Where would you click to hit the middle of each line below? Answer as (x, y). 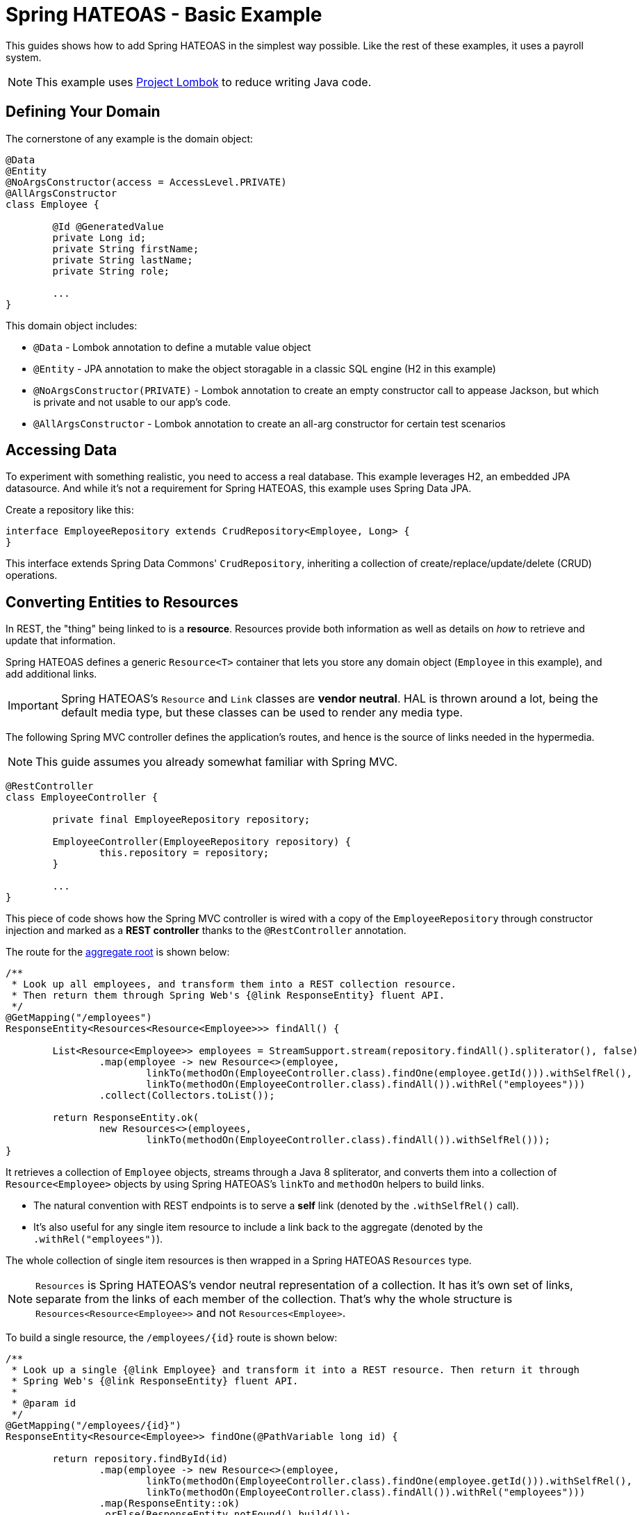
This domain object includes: (72, 325)
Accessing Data (61, 450)
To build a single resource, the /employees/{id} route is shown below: (172, 1338)
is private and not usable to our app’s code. (132, 402)
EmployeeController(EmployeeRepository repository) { (202, 842)
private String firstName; (126, 248)
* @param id (44, 1403)
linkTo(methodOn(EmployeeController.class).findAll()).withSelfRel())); (348, 1140)
